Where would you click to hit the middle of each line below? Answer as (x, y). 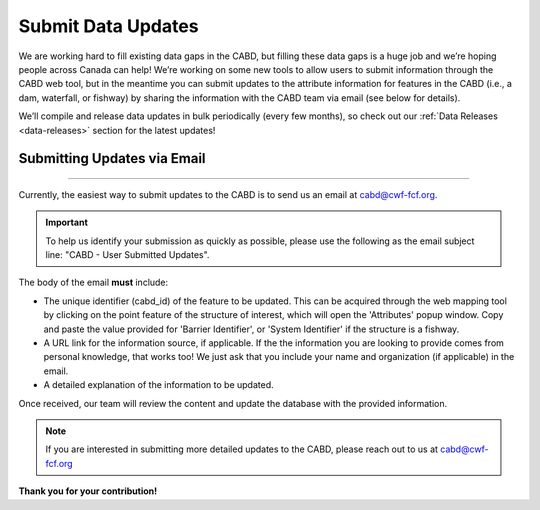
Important (67, 222)
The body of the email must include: (93, 282)
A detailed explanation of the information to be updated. (158, 385)
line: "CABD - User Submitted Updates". (127, 255)
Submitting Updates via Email (112, 158)
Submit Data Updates (108, 26)
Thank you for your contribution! (88, 491)
